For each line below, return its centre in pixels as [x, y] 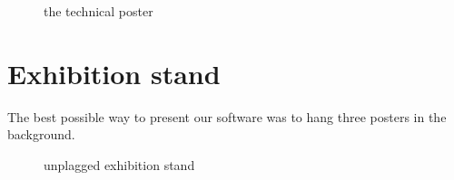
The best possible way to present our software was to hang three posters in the [227, 116]
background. [41, 134]
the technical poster [99, 11]
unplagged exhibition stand [119, 164]
